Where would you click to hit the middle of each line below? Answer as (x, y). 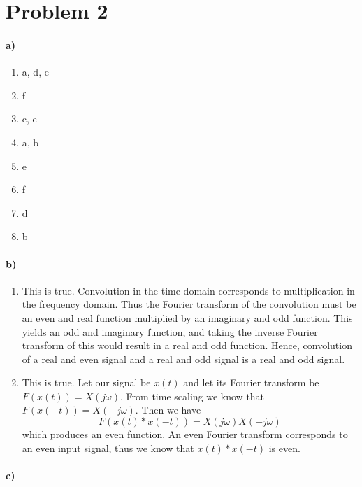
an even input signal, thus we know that (108, 447)
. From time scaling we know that (193, 396)
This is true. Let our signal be (86, 382)
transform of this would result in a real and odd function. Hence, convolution (187, 345)
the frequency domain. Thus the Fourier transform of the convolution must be (189, 304)
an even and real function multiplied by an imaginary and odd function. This (187, 317)
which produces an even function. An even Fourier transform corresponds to (185, 434)
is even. (284, 447)
